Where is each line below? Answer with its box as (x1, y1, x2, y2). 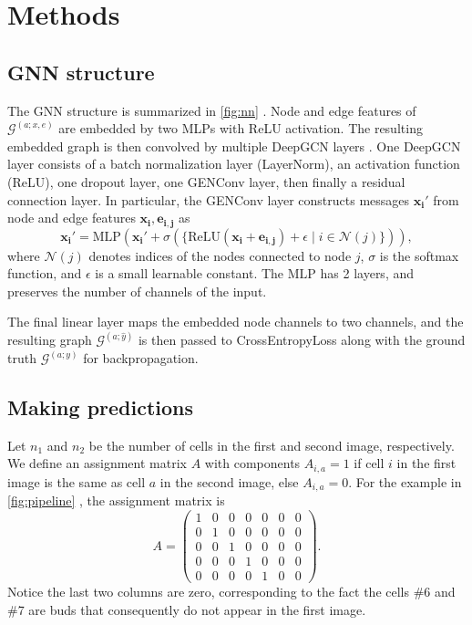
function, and (7, 264, 82, 283)
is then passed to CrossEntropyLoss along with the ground (138, 330, 466, 349)
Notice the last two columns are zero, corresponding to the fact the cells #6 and (7, 582, 456, 601)
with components (204, 453, 301, 473)
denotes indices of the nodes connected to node (88, 245, 352, 265)
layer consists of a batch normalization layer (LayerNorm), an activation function (7, 154, 460, 173)
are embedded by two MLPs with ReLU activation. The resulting (58, 119, 423, 138)
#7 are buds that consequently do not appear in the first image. (7, 599, 366, 619)
